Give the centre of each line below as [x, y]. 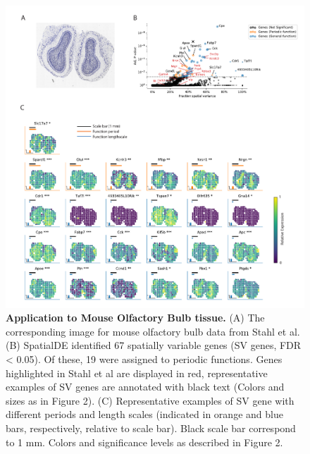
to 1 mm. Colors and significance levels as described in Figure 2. [144, 442]
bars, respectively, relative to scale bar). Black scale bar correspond [151, 428]
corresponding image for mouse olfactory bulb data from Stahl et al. [153, 331]
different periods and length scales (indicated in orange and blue [144, 414]
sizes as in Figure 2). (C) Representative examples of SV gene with [150, 400]
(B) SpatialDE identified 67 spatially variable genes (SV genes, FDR [154, 345]
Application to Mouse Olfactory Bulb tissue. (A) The [135, 318]
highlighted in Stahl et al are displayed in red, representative [137, 373]
